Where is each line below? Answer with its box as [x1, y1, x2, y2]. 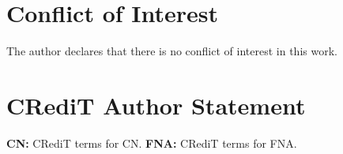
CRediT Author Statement [6, 88, 306, 121]
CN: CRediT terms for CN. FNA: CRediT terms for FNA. [6, 134, 297, 151]
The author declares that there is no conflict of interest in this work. [6, 43, 337, 59]
